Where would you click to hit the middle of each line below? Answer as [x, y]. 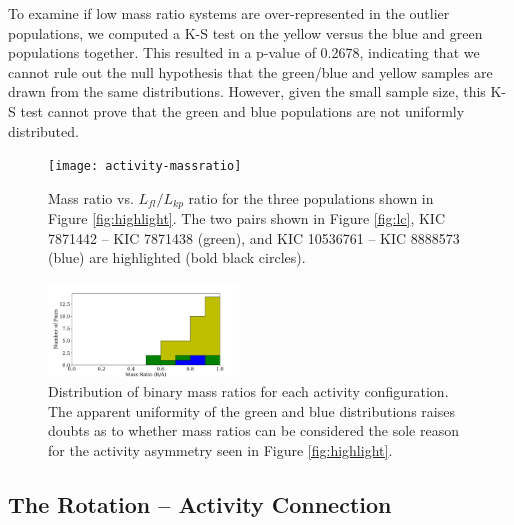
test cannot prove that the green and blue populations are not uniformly [242, 110]
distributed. [43, 130]
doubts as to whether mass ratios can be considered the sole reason [253, 430]
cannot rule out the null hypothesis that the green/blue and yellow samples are [250, 71]
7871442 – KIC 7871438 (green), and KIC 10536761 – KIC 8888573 [254, 237]
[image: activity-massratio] [145, 166]
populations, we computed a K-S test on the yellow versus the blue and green [245, 32]
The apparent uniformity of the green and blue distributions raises [251, 410]
